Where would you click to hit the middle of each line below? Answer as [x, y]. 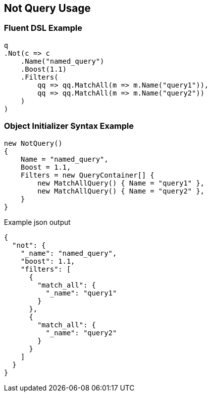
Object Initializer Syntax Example [69, 126]
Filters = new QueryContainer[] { [87, 175]
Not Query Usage [48, 8]
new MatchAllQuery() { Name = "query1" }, [121, 183]
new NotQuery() [33, 143]
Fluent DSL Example [43, 28]
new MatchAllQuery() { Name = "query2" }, [121, 191]
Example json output [37, 222]
